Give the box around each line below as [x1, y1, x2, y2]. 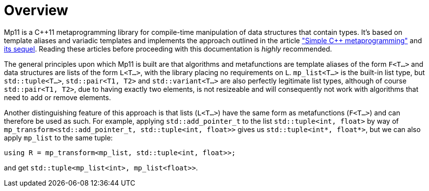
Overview [4, 2, 68, 19]
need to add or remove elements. [4, 93, 111, 102]
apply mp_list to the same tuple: [4, 133, 113, 142]
